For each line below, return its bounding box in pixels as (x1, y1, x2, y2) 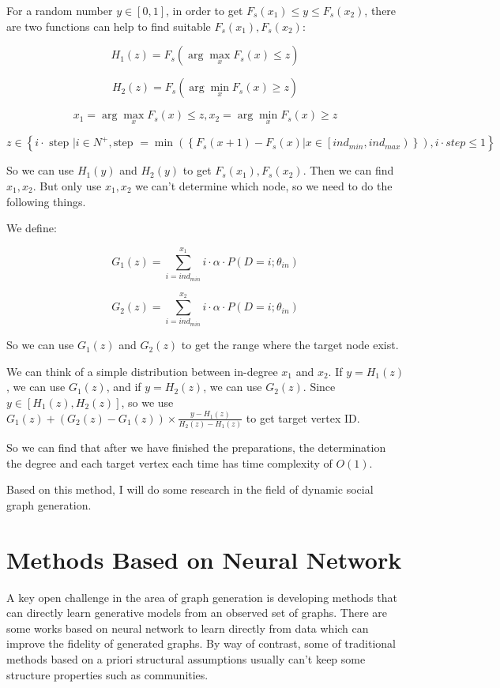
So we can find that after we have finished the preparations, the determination (6, 439, 386, 456)
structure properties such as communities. (6, 666, 209, 682)
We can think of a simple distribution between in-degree (6, 363, 278, 379)
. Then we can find (303, 162, 394, 179)
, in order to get (166, 2, 243, 18)
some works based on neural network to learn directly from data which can (6, 619, 369, 636)
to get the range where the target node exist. (181, 336, 399, 353)
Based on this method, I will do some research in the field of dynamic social (6, 481, 374, 498)
